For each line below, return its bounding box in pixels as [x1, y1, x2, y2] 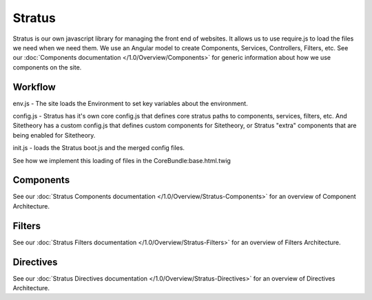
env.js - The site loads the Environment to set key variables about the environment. [12, 99, 248, 107]
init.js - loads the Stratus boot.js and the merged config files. [12, 144, 185, 152]
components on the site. [12, 63, 82, 72]
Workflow [12, 81, 56, 93]
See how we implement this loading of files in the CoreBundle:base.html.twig [12, 156, 231, 164]
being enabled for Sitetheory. [12, 131, 96, 139]
